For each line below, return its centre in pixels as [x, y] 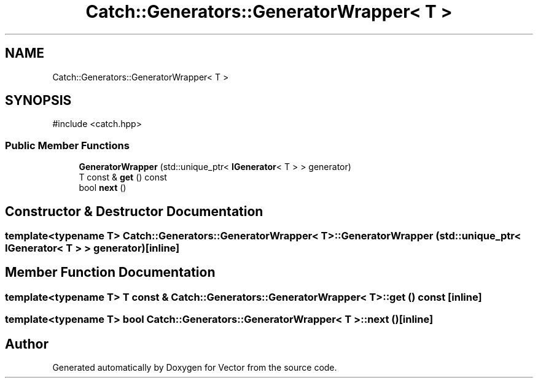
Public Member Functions [67, 145]
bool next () [103, 188]
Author [27, 344]
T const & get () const [123, 177]
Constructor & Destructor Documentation [134, 211]
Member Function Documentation [110, 273]
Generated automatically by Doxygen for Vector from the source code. [195, 368]
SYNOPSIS [38, 101]
